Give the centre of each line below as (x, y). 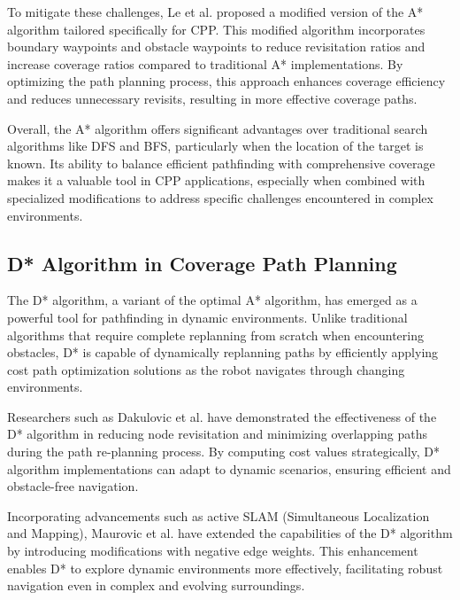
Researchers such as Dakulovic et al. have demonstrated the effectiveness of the (222, 416)
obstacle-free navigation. (73, 486)
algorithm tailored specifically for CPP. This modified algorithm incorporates (216, 29)
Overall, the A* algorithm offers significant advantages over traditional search (218, 128)
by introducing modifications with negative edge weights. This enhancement (213, 551)
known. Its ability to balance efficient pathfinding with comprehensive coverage (221, 163)
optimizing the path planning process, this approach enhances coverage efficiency (226, 81)
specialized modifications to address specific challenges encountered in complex (220, 197)
